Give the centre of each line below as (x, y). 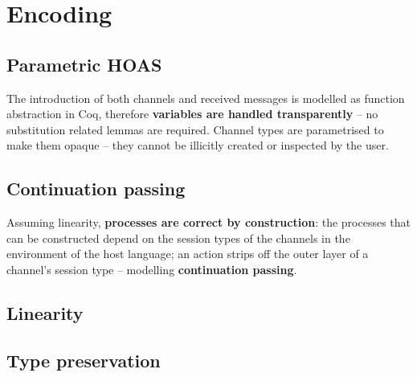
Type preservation (84, 360)
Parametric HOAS (84, 64)
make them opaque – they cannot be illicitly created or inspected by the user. (198, 145)
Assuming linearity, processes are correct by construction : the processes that (209, 222)
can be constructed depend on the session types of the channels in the (178, 238)
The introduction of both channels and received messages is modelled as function (206, 98)
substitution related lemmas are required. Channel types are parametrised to (195, 129)
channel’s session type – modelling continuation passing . (152, 269)
